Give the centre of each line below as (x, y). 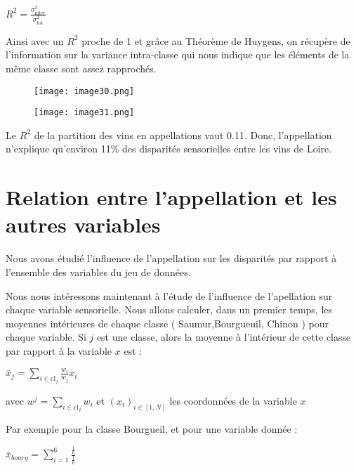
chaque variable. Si (46, 337)
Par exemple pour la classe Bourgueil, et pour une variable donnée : (152, 429)
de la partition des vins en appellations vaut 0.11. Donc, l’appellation (183, 135)
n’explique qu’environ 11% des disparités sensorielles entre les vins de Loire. (169, 149)
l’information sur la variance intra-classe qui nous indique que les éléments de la (178, 54)
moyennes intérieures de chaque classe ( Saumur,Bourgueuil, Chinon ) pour (167, 323)
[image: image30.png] (84, 91)
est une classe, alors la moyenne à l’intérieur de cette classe (224, 337)
